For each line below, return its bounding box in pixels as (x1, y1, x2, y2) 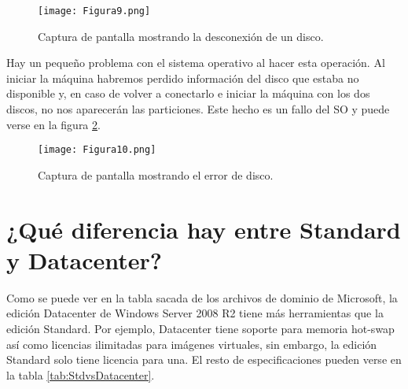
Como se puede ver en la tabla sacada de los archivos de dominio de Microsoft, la (6, 289, 398, 306)
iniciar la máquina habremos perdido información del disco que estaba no (6, 69, 359, 86)
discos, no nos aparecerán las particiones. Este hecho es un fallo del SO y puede (6, 101, 390, 117)
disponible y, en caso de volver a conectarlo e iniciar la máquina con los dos (6, 85, 370, 102)
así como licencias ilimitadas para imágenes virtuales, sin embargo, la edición (6, 335, 377, 352)
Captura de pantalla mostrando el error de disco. (38, 166, 274, 183)
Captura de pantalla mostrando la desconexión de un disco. (38, 28, 324, 44)
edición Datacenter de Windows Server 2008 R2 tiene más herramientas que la (6, 305, 384, 321)
